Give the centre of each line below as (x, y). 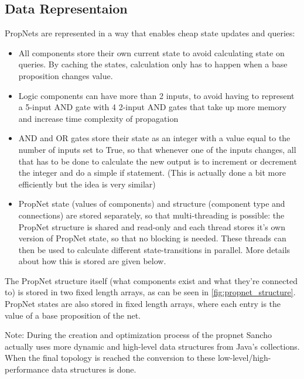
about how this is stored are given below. (92, 261)
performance (27, 369)
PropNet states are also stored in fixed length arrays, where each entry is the (143, 304)
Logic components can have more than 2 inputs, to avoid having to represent (156, 95)
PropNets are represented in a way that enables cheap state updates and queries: (150, 33)
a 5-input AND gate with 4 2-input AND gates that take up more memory (153, 107)
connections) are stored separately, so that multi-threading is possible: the (151, 215)
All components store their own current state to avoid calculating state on (151, 52)
